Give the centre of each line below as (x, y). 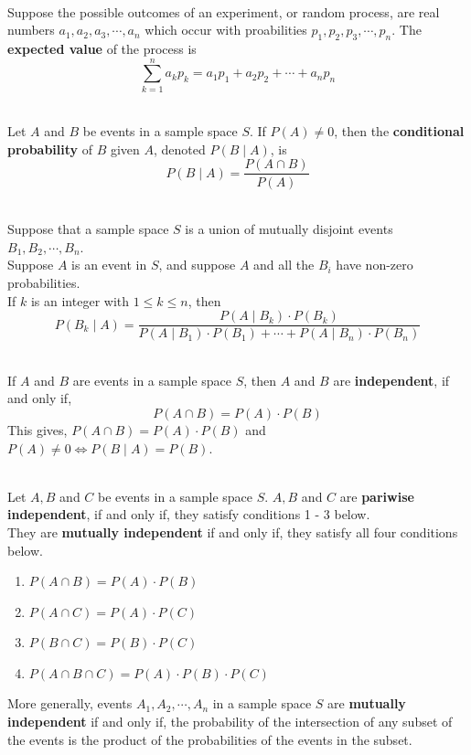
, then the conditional (399, 131)
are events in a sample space (152, 380)
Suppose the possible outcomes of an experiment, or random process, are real (224, 11)
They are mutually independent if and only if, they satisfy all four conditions (233, 532)
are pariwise (377, 496)
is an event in (109, 265)
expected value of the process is (102, 48)
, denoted (180, 149)
